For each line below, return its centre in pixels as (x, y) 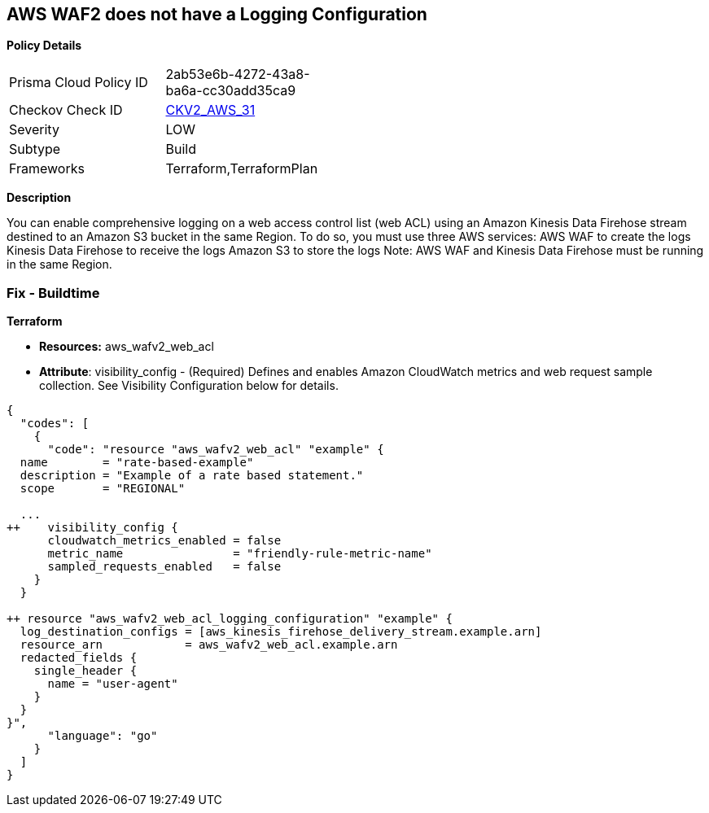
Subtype (35, 149)
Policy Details (44, 46)
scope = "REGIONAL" (103, 489)
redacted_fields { (79, 658)
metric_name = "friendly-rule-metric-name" (240, 554)
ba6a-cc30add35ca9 (231, 91)
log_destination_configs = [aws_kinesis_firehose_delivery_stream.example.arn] (281, 632)
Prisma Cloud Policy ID (79, 83)
